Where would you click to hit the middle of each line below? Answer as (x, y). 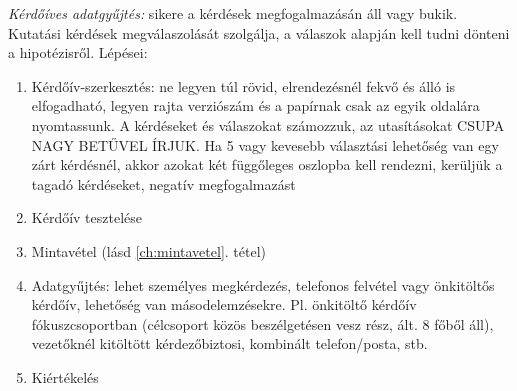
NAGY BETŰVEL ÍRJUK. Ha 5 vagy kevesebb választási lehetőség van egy (265, 144)
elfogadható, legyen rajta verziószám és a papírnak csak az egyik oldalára (255, 105)
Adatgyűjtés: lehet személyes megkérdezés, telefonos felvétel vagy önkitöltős (263, 284)
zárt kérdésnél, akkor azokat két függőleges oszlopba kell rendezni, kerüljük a (267, 164)
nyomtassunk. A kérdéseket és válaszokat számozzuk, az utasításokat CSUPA (268, 124)
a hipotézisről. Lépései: (78, 52)
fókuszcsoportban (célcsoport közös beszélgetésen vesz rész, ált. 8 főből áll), (262, 323)
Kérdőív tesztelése (87, 217)
